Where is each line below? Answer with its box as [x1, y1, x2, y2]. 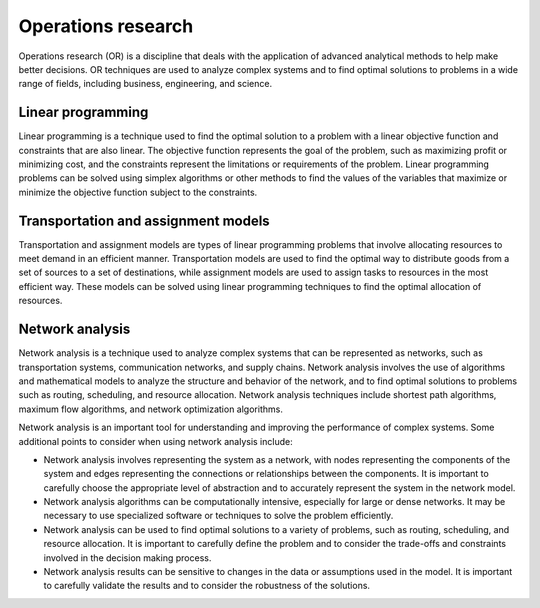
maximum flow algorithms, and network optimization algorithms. [18, 403, 284, 415]
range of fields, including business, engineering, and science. [18, 78, 273, 90]
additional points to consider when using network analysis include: [18, 435, 294, 447]
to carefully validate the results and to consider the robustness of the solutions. [43, 580, 370, 592]
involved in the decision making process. [43, 551, 212, 564]
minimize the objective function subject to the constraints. [18, 186, 258, 198]
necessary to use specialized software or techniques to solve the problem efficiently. [43, 510, 394, 522]
